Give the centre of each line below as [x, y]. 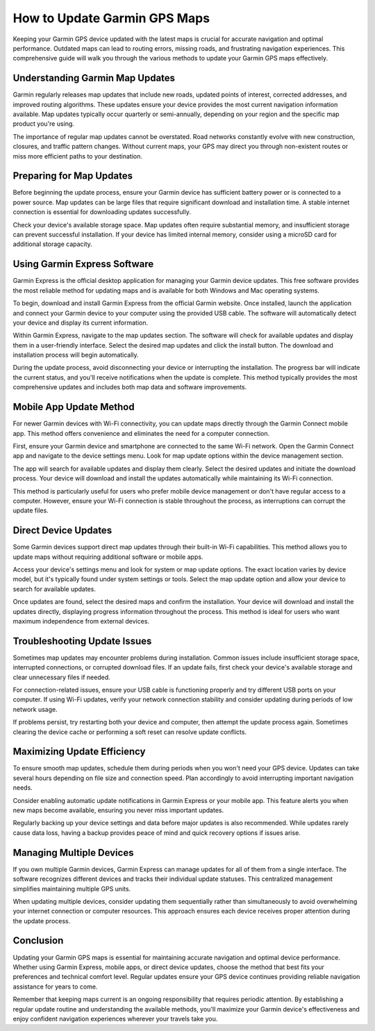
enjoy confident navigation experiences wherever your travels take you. [115, 1018]
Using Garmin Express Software [83, 264]
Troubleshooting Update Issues [82, 641]
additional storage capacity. [53, 244]
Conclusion [38, 941]
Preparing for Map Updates [73, 176]
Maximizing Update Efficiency [79, 752]
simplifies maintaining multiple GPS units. [72, 888]
